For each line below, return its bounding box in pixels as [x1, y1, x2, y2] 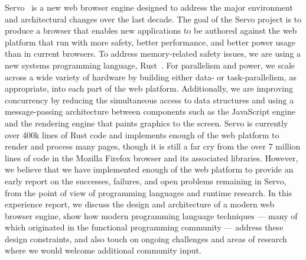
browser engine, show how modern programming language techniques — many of [5, 209, 298, 222]
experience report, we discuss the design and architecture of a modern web [5, 198, 275, 210]
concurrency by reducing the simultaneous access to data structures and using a [5, 93, 294, 106]
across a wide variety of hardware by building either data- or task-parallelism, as [5, 70, 297, 83]
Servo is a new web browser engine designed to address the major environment [5, 1, 293, 13]
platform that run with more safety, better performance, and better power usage [5, 35, 296, 48]
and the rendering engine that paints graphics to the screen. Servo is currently [5, 116, 288, 129]
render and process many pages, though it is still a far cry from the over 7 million [5, 140, 301, 152]
